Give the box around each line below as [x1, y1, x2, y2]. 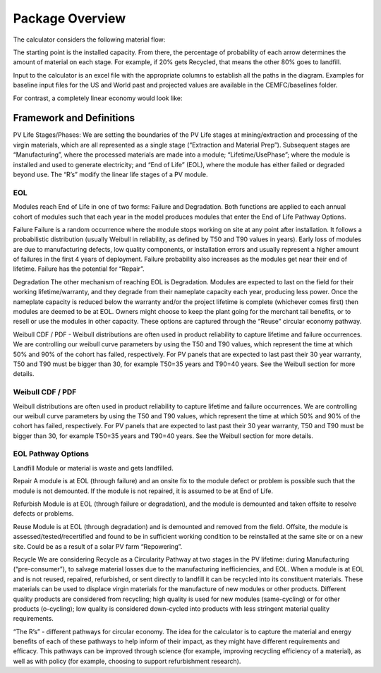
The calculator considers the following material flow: [13, 35, 166, 44]
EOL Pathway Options [13, 449, 90, 459]
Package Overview [13, 11, 126, 26]
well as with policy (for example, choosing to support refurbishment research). [13, 657, 241, 665]
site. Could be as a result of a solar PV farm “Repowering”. [13, 542, 183, 550]
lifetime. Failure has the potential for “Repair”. [13, 265, 145, 273]
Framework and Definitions [13, 112, 135, 124]
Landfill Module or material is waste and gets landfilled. [13, 463, 174, 472]
